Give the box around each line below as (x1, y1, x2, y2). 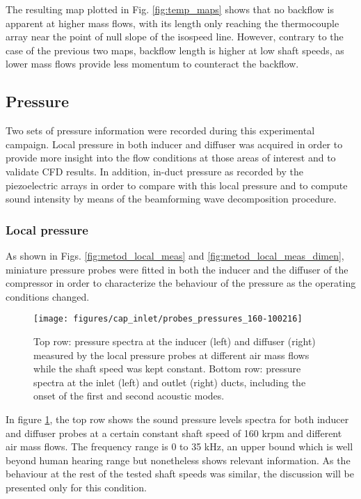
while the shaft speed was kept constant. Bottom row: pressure (33, 361, 301, 376)
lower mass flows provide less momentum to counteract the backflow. (6, 56, 299, 71)
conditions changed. (6, 289, 90, 303)
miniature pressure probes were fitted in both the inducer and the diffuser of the (6, 262, 348, 276)
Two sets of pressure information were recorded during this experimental (6, 123, 315, 138)
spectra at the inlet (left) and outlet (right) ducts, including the (33, 374, 306, 389)
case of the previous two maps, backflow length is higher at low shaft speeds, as (6, 42, 344, 57)
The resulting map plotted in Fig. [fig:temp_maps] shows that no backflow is (6, 2, 334, 16)
